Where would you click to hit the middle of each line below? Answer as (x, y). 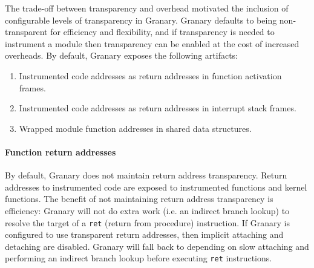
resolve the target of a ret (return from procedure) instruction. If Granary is (148, 222)
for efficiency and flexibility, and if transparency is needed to (162, 32)
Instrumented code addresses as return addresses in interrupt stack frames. (158, 108)
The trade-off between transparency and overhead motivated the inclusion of (147, 8)
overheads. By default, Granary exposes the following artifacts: (121, 55)
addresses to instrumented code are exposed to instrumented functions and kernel (156, 187)
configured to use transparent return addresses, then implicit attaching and (144, 234)
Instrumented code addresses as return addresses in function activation (150, 75)
